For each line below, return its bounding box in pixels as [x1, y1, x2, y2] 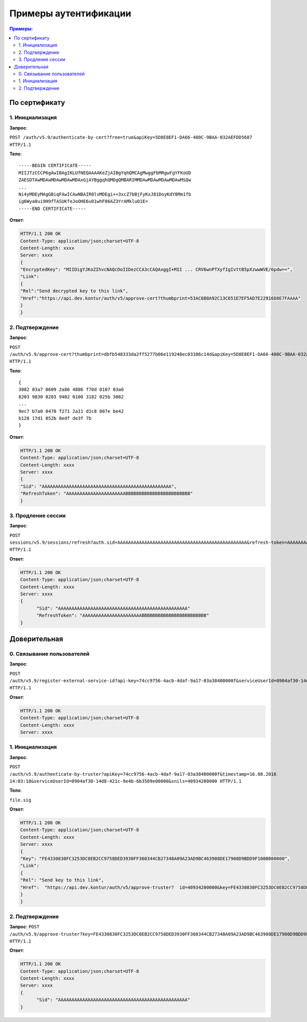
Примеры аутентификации [9, 8, 131, 19]
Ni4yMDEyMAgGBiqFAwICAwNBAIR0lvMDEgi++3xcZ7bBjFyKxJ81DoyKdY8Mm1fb [18, 191, 191, 197]
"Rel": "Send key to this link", [20, 877, 104, 883]
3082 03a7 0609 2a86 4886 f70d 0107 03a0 [18, 387, 124, 393]
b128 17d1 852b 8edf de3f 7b [18, 415, 92, 421]
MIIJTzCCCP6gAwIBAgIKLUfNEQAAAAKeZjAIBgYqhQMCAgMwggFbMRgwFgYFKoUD [18, 169, 191, 176]
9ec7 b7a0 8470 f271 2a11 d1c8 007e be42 [18, 408, 124, 414]
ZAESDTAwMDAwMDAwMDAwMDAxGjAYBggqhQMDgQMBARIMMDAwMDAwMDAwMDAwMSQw [18, 177, 191, 183]
